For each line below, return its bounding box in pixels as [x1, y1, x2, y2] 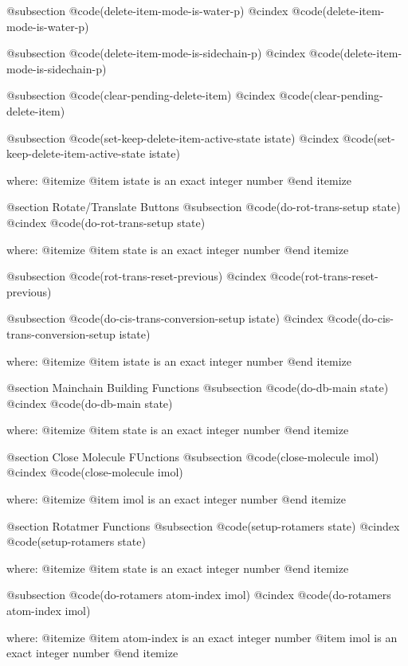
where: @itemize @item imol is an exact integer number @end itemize [6, 491, 346, 507]
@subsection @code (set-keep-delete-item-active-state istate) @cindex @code [6, 129, 374, 146]
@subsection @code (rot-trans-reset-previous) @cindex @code [6, 268, 301, 284]
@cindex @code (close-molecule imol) [6, 464, 183, 480]
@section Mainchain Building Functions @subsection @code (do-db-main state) [6, 379, 389, 396]
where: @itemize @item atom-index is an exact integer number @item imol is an [6, 629, 398, 645]
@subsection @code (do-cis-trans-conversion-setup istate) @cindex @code [6, 310, 358, 327]
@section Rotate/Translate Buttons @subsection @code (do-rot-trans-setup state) [6, 198, 401, 215]
